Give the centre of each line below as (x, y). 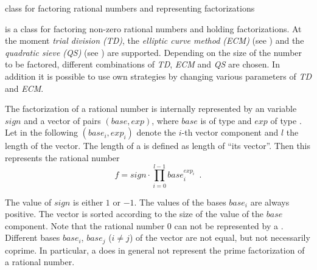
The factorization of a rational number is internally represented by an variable (151, 109)
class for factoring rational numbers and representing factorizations (130, 8)
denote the (156, 132)
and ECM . (24, 88)
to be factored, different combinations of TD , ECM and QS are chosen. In (142, 64)
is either (88, 202)
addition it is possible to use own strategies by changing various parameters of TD (158, 76)
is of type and (226, 120)
